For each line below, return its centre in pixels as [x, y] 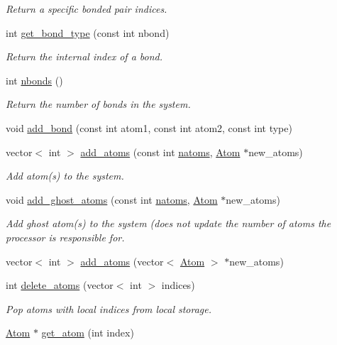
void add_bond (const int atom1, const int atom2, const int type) [149, 127]
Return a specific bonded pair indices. [87, 9]
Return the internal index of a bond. [84, 56]
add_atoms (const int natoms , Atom [160, 152]
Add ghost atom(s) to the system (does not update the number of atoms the [168, 223]
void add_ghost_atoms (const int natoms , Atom [112, 199]
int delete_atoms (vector [60, 285]
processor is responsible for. [65, 237]
